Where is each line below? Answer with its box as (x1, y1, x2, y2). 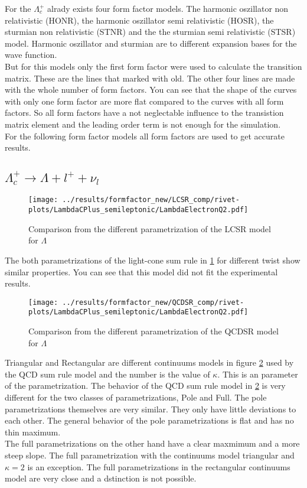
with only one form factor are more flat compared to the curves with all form (5, 95, 284, 107)
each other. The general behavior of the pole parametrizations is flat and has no (5, 414, 294, 427)
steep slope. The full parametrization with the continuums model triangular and (5, 448, 295, 461)
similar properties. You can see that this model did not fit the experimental (5, 265, 278, 278)
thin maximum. (5, 425, 61, 438)
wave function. (5, 48, 57, 61)
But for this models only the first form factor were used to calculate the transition (5, 60, 302, 72)
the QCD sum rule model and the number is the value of (5, 367, 210, 380)
